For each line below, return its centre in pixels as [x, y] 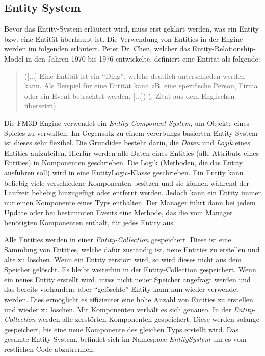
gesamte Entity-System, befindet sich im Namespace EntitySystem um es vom [125, 339]
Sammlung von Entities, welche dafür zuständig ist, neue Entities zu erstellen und [132, 249]
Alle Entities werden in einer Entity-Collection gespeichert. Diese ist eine [118, 239]
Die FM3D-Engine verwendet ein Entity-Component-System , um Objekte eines [127, 122]
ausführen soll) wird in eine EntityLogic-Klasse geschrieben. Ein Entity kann [124, 172]
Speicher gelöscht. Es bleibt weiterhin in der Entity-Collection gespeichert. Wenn [130, 269]
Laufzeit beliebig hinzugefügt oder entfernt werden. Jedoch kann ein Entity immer [132, 192]
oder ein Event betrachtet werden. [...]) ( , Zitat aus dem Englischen [129, 95]
